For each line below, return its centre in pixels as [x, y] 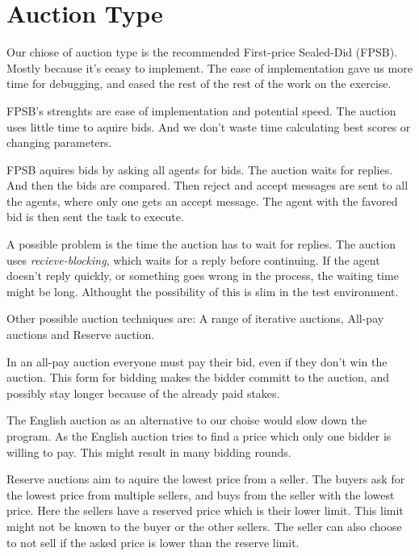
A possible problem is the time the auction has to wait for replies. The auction [201, 244]
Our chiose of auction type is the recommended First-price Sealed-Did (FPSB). [202, 52]
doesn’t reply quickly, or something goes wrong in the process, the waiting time [203, 276]
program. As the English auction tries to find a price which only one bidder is [199, 436]
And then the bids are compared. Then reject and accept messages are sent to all [207, 185]
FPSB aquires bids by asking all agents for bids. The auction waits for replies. [200, 169]
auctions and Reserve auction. [81, 334]
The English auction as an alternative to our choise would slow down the [187, 420]
